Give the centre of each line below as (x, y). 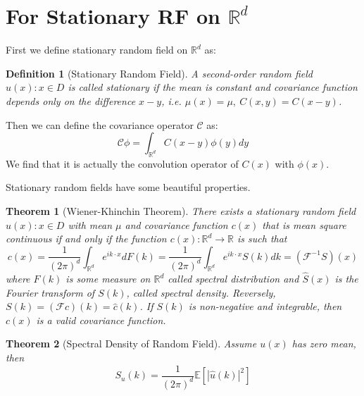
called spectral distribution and (233, 279)
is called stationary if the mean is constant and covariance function (213, 87)
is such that (262, 239)
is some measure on (108, 279)
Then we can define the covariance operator (100, 124)
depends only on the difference (71, 100)
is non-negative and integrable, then (265, 306)
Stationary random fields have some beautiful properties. (128, 187)
